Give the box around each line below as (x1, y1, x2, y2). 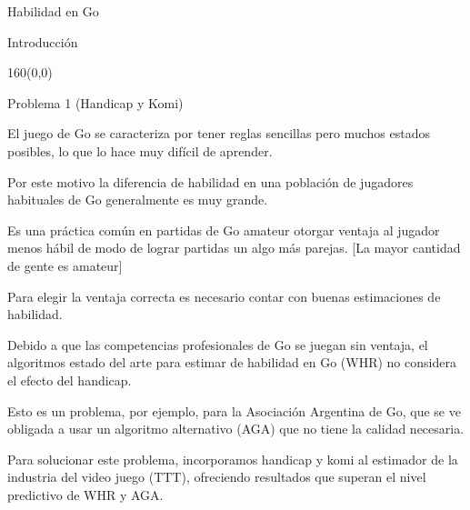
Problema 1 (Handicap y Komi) (7, 93, 184, 112)
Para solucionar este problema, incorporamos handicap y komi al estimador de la (7, 449, 458, 468)
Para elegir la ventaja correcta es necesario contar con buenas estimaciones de (7, 286, 441, 305)
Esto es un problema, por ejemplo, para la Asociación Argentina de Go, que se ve (7, 401, 461, 420)
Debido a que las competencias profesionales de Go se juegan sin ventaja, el (7, 335, 428, 354)
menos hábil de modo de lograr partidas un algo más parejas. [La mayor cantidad (7, 238, 461, 257)
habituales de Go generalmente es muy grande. (7, 190, 268, 209)
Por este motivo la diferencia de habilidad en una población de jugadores (7, 172, 414, 191)
